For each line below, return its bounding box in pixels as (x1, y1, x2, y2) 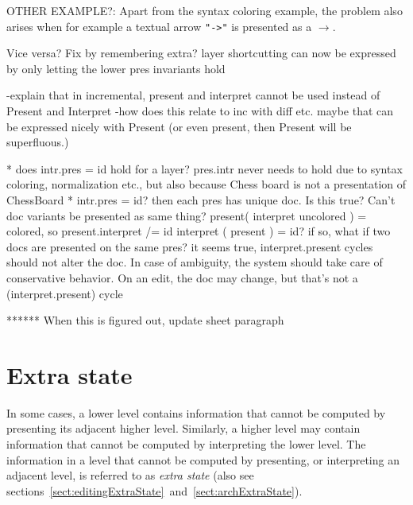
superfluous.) (6, 134, 69, 150)
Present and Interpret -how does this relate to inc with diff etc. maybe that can (6, 103, 394, 119)
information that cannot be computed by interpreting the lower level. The (6, 436, 366, 453)
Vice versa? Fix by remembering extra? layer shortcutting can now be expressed (6, 45, 396, 61)
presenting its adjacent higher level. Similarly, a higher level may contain (6, 420, 361, 437)
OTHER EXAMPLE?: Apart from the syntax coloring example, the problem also (6, 2, 403, 18)
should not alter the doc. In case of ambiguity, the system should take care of (6, 254, 383, 270)
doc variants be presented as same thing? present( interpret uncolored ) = (6, 207, 367, 223)
